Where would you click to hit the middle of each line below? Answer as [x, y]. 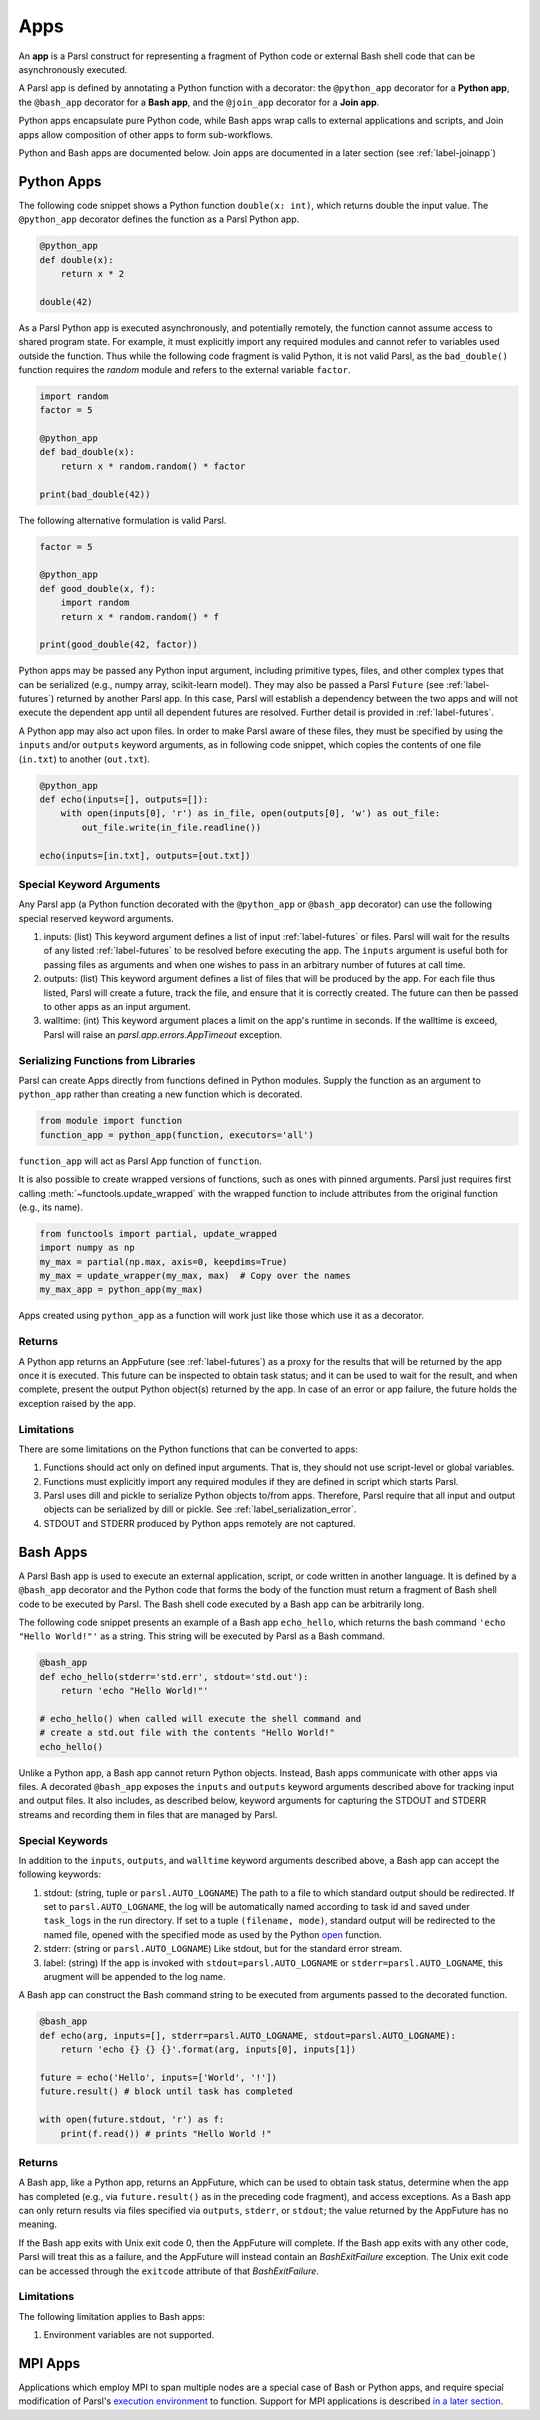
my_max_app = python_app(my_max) [121, 1289]
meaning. [37, 2224]
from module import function [111, 1121]
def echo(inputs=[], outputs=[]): [124, 799]
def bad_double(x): [87, 452]
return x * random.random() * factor [153, 466]
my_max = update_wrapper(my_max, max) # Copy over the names [195, 1276]
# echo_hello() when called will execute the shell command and [200, 1718]
